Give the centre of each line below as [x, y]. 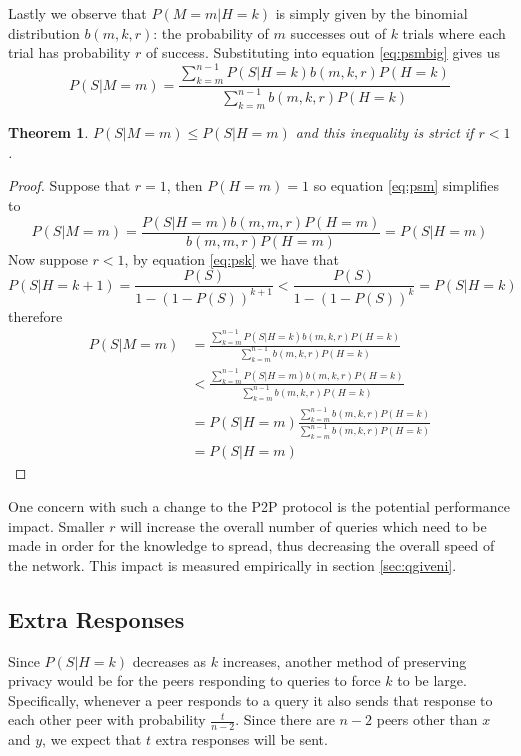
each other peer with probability [107, 719]
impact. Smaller [56, 525]
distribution [44, 32]
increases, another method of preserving [344, 660]
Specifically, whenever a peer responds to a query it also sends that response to [250, 699]
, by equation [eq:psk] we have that [231, 258]
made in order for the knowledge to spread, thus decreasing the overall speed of [251, 545]
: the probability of [211, 32]
